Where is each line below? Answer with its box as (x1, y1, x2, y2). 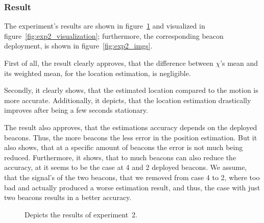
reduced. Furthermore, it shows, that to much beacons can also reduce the (4, 152, 236, 162)
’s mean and (220, 58, 258, 68)
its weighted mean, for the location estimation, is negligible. (4, 67, 191, 78)
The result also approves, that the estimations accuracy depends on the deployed (4, 121, 257, 132)
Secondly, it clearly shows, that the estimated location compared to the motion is (4, 85, 258, 95)
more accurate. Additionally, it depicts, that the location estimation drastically (4, 94, 251, 105)
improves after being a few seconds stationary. (4, 105, 148, 115)
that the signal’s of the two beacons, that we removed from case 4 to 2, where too (4, 171, 260, 182)
